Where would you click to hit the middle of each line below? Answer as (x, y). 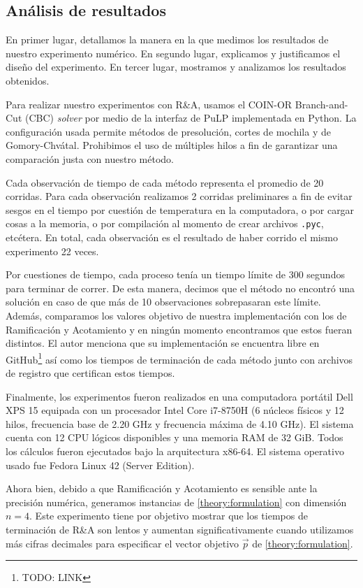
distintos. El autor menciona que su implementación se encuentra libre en (163, 343)
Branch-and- (321, 104)
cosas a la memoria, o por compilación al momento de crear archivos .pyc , (165, 223)
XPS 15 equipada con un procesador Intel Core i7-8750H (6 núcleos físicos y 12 (175, 410)
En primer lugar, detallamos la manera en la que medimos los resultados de (167, 40)
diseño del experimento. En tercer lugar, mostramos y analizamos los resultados (176, 67)
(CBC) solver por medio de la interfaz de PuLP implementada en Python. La (191, 118)
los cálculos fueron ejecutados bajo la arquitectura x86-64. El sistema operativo (175, 451)
